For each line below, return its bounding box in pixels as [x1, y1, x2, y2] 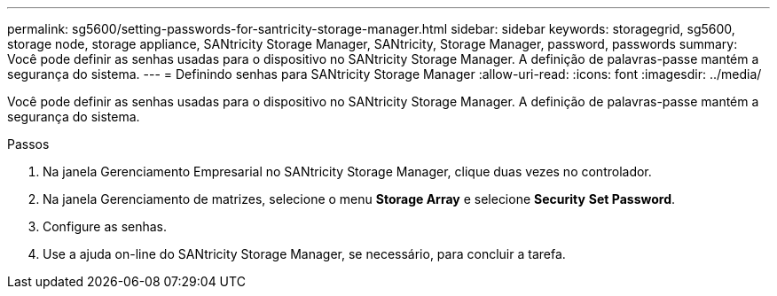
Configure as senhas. [43, 219, 168, 234]
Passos [7, 136, 50, 152]
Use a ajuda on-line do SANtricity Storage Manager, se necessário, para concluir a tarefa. [43, 246, 566, 261]
